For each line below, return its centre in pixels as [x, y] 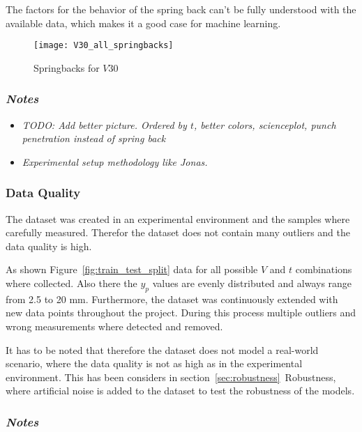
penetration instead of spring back [94, 138]
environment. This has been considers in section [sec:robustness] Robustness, [171, 377]
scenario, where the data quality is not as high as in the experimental [154, 363]
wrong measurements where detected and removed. [114, 326]
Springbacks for [67, 67]
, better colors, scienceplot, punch [265, 124]
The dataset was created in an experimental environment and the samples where [178, 218]
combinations [324, 269]
